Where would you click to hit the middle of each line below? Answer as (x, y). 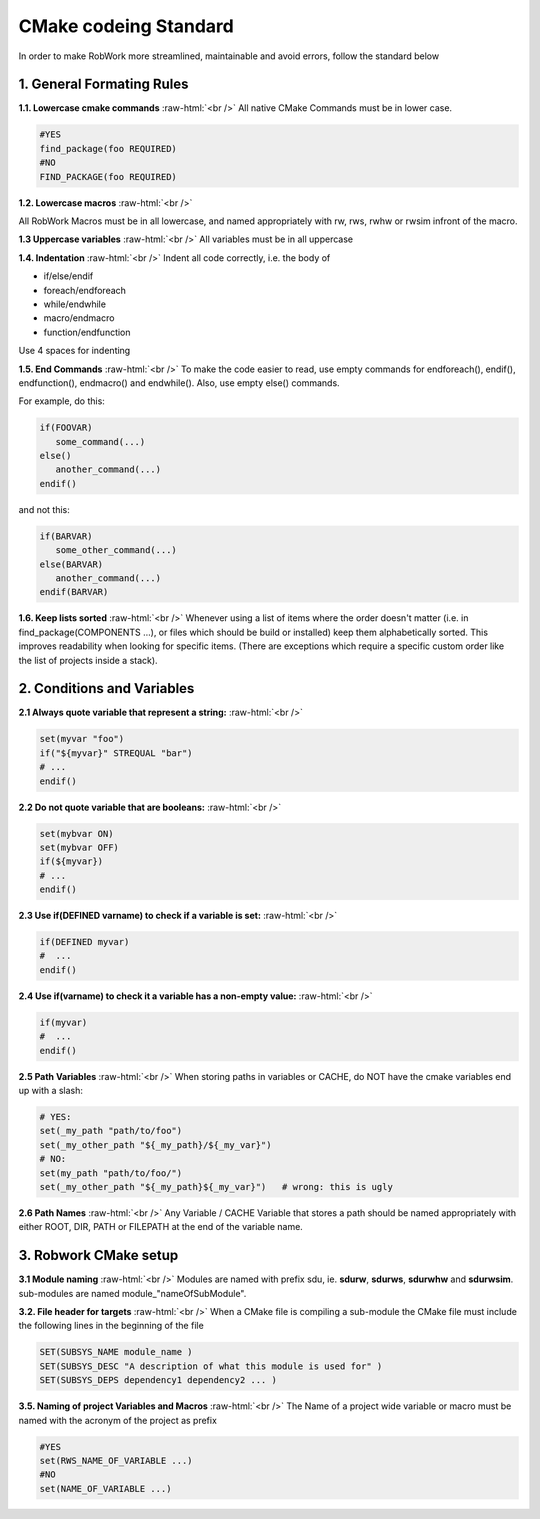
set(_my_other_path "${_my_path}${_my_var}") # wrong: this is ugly (216, 1186)
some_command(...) (100, 441)
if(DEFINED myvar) (84, 942)
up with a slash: (51, 1090)
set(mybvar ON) (76, 833)
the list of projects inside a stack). (88, 660)
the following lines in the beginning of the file (111, 1326)
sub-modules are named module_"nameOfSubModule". (132, 1293)
